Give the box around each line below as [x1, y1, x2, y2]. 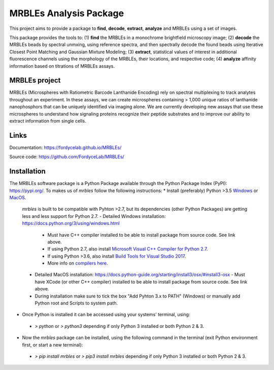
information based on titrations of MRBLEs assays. [9, 63, 115, 69]
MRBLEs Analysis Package [9, 8, 124, 19]
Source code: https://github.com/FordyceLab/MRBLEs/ [9, 154, 124, 160]
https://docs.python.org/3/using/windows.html [22, 220, 120, 227]
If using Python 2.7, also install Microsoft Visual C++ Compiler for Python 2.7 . [47, 246, 208, 252]
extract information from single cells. [9, 118, 86, 124]
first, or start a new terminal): [22, 342, 83, 348]
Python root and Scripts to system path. [35, 300, 118, 306]
